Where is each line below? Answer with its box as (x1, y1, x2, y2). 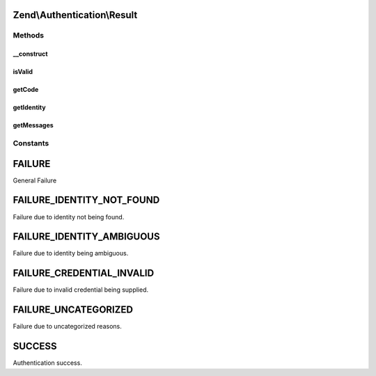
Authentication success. (13, 359, 83, 367)
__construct (13, 49, 48, 58)
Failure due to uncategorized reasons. (13, 322, 122, 331)
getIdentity (13, 103, 46, 111)
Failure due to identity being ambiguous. (13, 249, 129, 258)
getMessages (13, 121, 54, 130)
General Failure (13, 176, 57, 185)
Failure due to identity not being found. (13, 212, 125, 221)
